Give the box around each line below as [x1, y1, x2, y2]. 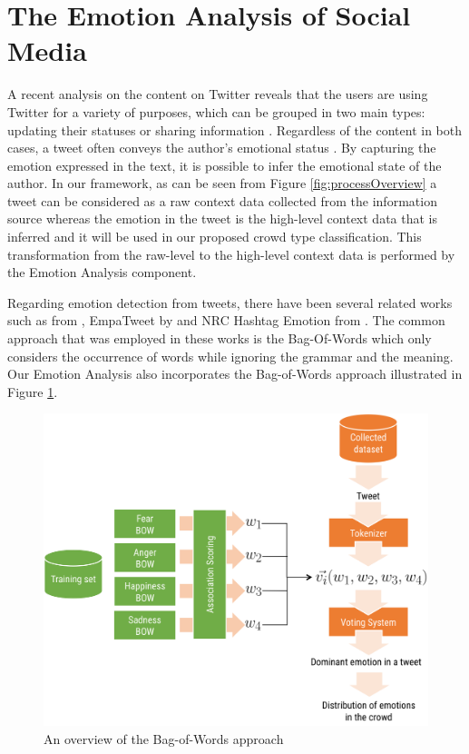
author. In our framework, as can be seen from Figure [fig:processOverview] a [7, 174, 437, 193]
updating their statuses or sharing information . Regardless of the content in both [7, 120, 463, 139]
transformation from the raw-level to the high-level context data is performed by [7, 244, 455, 263]
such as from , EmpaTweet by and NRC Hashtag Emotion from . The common [7, 311, 445, 330]
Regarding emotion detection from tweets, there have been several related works [7, 293, 453, 312]
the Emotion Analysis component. [7, 263, 197, 282]
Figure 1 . [7, 382, 58, 401]
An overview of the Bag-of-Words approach [44, 729, 284, 749]
